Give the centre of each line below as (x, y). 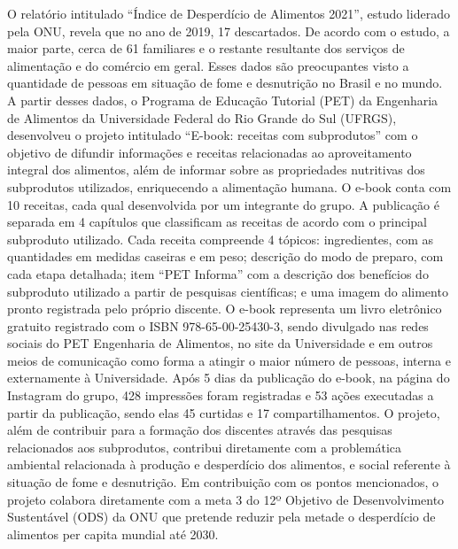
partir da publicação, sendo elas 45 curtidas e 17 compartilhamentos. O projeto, (224, 412)
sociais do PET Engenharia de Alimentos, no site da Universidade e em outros (220, 343)
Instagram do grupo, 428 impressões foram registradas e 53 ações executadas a (221, 395)
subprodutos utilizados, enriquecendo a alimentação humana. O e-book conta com (229, 186)
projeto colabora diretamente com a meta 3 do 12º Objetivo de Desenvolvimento (226, 499)
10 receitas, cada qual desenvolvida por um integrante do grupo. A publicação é (223, 204)
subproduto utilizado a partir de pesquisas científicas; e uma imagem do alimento (228, 291)
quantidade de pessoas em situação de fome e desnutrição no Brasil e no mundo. (225, 83)
